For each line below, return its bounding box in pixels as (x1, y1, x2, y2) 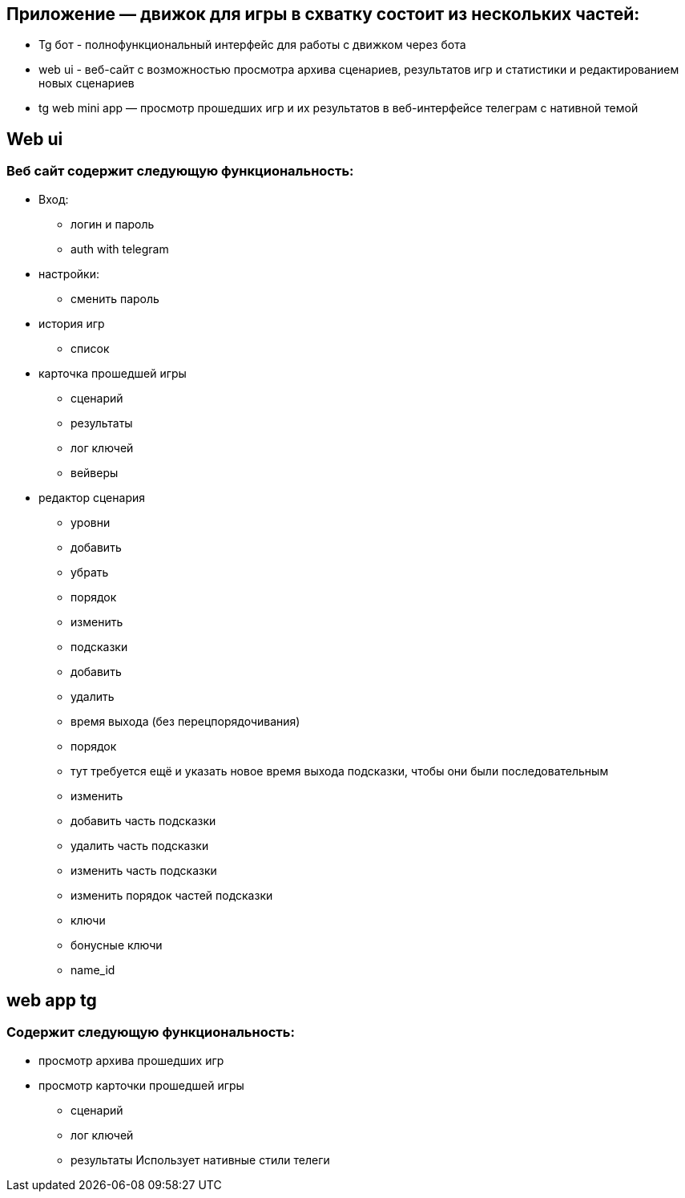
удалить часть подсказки (71, 838, 209, 852)
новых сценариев (38, 76, 135, 91)
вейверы (71, 465, 119, 480)
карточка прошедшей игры (38, 366, 187, 380)
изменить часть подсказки (71, 863, 217, 877)
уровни (71, 515, 111, 529)
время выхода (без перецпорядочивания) (71, 714, 300, 728)
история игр (38, 316, 105, 330)
